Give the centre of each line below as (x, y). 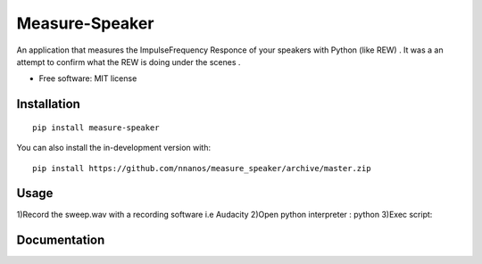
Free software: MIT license (88, 78)
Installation (48, 104)
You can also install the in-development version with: (114, 148)
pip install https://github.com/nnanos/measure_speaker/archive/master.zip (202, 168)
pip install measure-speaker (96, 128)
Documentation (61, 240)
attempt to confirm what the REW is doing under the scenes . (129, 62)
